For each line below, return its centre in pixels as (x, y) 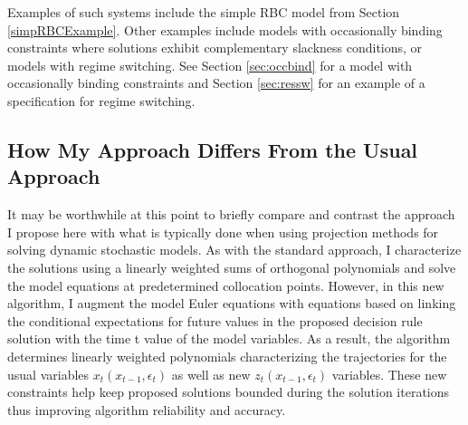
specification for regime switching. (101, 100)
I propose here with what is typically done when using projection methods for (223, 232)
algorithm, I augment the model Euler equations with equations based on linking (232, 303)
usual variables (48, 374)
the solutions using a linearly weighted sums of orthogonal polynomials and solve (232, 267)
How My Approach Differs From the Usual (213, 149)
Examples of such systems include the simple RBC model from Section (204, 12)
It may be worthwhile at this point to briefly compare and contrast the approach (231, 214)
